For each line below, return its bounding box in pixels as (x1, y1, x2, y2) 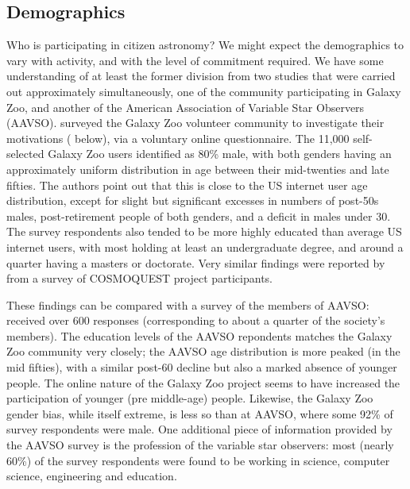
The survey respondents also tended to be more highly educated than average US (6, 223, 402, 240)
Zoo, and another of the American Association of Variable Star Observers (6, 98, 365, 115)
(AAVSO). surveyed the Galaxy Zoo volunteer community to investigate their (6, 114, 385, 131)
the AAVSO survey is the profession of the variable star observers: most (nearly (6, 437, 394, 453)
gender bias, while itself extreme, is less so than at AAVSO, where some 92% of (6, 405, 393, 422)
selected (6, 145, 44, 162)
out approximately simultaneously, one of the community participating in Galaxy (6, 83, 401, 99)
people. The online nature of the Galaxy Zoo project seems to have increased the (6, 374, 400, 391)
